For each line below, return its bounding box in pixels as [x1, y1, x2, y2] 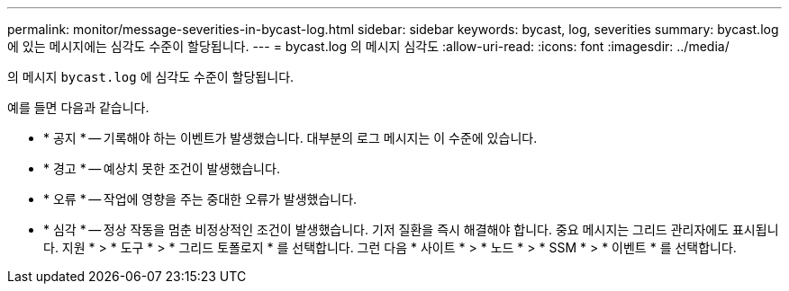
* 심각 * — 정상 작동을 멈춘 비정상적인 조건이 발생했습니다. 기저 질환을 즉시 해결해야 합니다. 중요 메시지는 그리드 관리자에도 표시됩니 [43, 222, 779, 237]
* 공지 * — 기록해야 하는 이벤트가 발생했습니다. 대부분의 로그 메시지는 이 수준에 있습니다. [43, 130, 538, 145]
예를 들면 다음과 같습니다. [7, 100, 150, 115]
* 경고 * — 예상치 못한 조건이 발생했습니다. [43, 161, 280, 176]
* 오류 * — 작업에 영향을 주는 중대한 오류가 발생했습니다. [43, 191, 358, 207]
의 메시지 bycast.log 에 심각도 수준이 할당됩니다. [7, 69, 295, 84]
